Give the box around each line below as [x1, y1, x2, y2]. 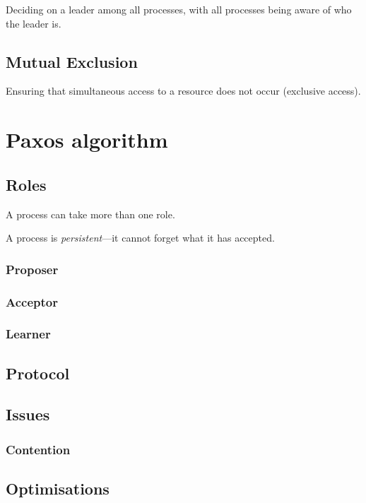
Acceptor [6, 292, 58, 310]
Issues [6, 403, 50, 425]
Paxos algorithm [6, 125, 168, 154]
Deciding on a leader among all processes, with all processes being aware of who [6, 2, 352, 16]
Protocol [6, 362, 70, 384]
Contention [6, 440, 71, 458]
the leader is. [6, 16, 61, 30]
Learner [6, 325, 51, 343]
